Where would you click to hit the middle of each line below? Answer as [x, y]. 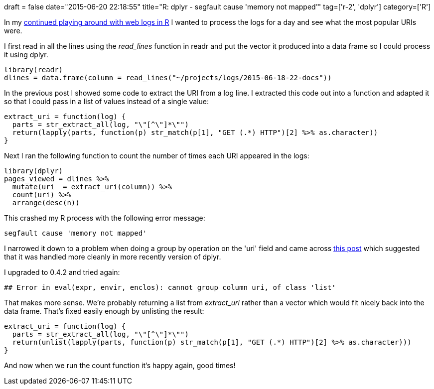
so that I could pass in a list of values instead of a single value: [107, 101]
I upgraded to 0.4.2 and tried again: [62, 272]
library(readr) [34, 70]
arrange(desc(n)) [46, 203]
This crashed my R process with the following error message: [105, 218]
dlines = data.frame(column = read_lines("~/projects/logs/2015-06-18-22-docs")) [168, 78]
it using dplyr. [26, 55]
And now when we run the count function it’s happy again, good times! [120, 365]
